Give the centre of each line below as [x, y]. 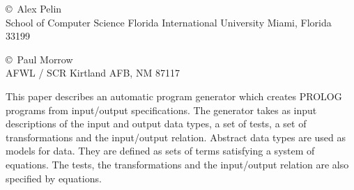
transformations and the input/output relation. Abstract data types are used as [176, 137]
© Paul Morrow [39, 59]
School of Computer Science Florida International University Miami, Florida [169, 22]
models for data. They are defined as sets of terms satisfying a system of [160, 151]
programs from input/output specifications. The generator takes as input [161, 110]
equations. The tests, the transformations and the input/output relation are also [177, 164]
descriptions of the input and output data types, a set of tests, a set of [156, 124]
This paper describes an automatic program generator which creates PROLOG [174, 96]
